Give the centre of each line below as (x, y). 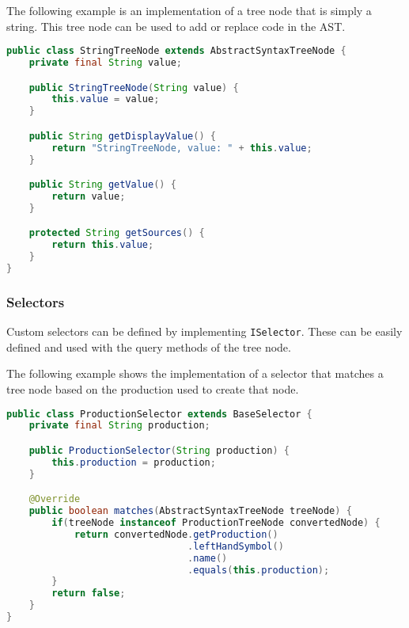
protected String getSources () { (117, 233)
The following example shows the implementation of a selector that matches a (195, 373)
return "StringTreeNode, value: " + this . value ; (182, 148)
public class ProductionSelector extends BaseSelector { (159, 414)
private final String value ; (105, 63)
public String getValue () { (102, 185)
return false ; (89, 594)
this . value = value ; (106, 99)
